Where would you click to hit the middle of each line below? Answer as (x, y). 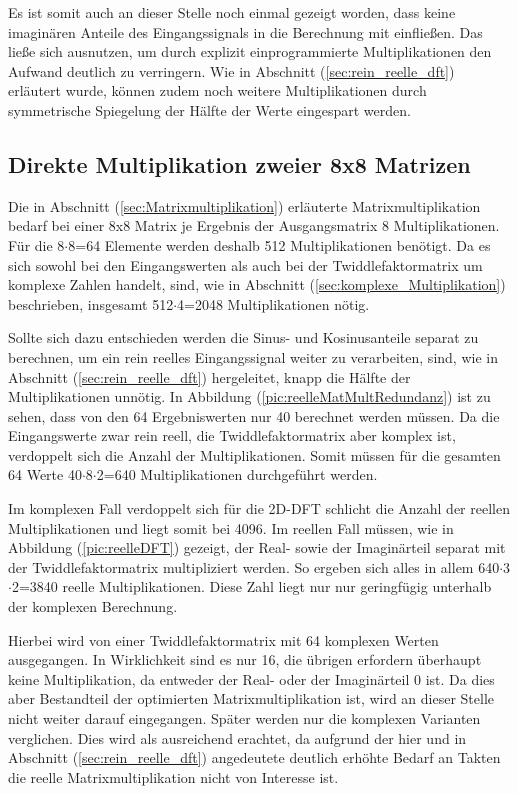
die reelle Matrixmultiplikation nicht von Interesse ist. (173, 776)
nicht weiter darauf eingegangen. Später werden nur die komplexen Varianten (244, 718)
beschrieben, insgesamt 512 (91, 303)
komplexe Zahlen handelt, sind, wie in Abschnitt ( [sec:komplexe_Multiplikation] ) (257, 284)
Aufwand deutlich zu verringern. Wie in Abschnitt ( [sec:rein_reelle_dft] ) (231, 70)
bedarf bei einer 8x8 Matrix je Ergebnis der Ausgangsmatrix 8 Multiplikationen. (254, 225)
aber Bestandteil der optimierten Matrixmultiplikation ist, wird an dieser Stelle (251, 698)
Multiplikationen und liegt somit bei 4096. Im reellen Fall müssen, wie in (231, 527)
